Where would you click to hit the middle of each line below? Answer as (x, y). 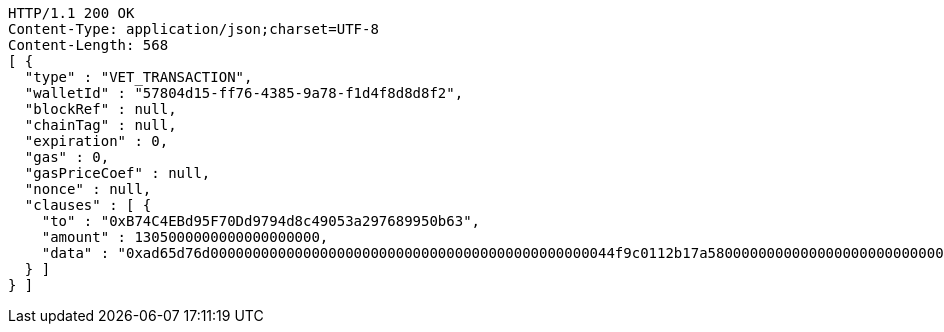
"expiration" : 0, (96, 141)
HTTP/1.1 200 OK (71, 13)
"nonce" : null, (88, 189)
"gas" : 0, (67, 157)
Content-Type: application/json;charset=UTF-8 (193, 29)
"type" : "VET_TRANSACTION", (138, 77)
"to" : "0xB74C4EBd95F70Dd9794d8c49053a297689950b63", (261, 221)
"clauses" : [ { (88, 205)
